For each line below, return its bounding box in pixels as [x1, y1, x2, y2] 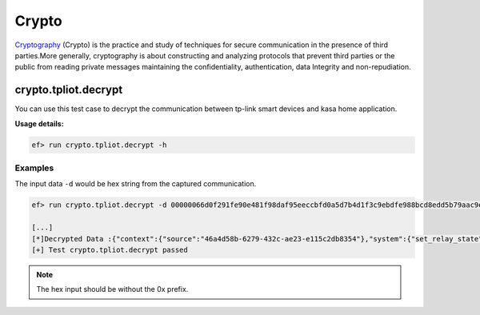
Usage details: [14, 118, 64, 128]
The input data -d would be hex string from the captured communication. [14, 179, 257, 189]
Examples [14, 162, 54, 173]
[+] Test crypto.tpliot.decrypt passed [31, 245, 188, 254]
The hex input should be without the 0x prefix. [36, 285, 189, 294]
